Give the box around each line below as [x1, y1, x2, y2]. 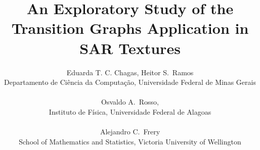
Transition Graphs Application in [11, 18, 249, 38]
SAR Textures [79, 37, 181, 58]
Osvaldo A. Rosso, [101, 96, 159, 107]
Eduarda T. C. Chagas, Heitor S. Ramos [66, 67, 194, 77]
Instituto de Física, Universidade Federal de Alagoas [49, 106, 211, 117]
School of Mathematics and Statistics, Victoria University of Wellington [19, 136, 241, 146]
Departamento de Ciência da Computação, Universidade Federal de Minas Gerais [4, 77, 256, 87]
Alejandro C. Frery [100, 126, 160, 137]
